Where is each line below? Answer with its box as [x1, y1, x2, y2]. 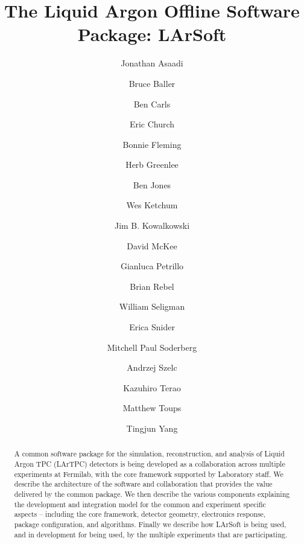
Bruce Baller [128, 77, 176, 89]
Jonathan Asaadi [121, 57, 183, 69]
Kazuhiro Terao [123, 381, 181, 394]
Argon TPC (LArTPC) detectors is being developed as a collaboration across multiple [14, 459, 285, 469]
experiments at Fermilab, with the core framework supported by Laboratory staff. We [14, 469, 283, 479]
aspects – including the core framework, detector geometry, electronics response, [14, 509, 266, 519]
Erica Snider [129, 321, 175, 333]
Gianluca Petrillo [120, 260, 184, 272]
